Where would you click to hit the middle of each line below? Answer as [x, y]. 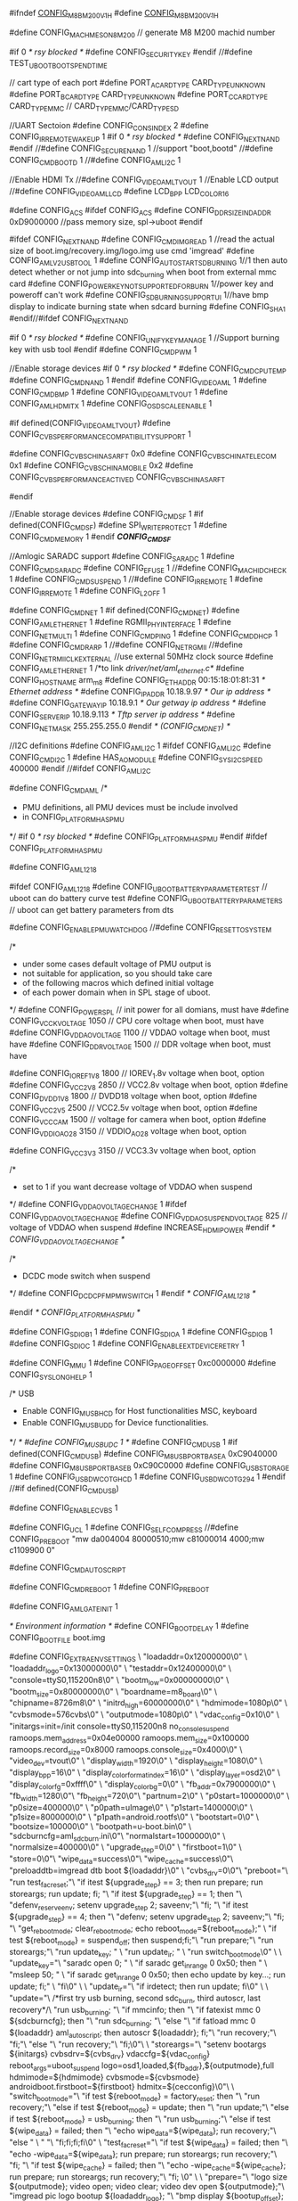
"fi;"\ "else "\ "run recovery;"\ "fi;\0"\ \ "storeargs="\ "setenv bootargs [138, 2044]
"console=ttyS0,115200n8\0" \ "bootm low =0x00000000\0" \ [119, 1681]
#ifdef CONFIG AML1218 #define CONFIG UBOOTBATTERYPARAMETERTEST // [139, 888]
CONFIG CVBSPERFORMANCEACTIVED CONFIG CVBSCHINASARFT [117, 478]
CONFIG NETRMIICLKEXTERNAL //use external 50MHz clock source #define [141, 657]
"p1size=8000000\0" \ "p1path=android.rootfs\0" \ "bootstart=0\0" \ [134, 1817]
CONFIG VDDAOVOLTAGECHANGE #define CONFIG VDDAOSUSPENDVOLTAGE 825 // [148, 1217]
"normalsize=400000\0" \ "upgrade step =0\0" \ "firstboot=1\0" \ [125, 1848]
